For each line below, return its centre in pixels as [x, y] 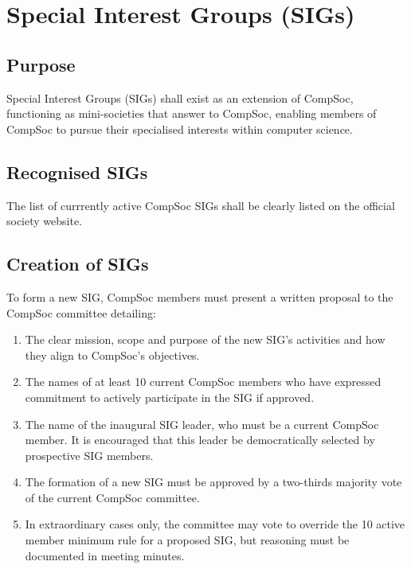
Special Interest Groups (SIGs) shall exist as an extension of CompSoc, [180, 97]
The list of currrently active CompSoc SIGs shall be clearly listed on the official [201, 205]
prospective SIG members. [89, 455]
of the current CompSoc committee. [112, 497]
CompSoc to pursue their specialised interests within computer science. [180, 129]
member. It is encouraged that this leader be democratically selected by [200, 440]
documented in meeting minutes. [105, 555]
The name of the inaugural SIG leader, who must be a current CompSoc [202, 424]
